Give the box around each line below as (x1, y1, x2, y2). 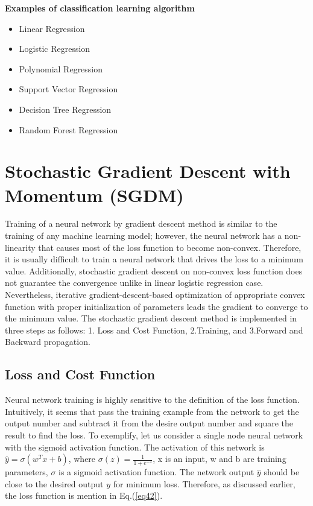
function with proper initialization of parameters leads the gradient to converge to (5, 300, 308, 312)
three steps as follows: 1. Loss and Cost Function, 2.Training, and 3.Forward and (5, 323, 303, 336)
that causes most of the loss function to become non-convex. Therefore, (38, 241, 302, 253)
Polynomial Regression (19, 62, 103, 75)
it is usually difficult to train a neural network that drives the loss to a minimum (5, 253, 303, 265)
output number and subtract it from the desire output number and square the (5, 417, 294, 429)
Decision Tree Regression (19, 103, 112, 115)
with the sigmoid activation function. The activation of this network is (5, 440, 265, 453)
